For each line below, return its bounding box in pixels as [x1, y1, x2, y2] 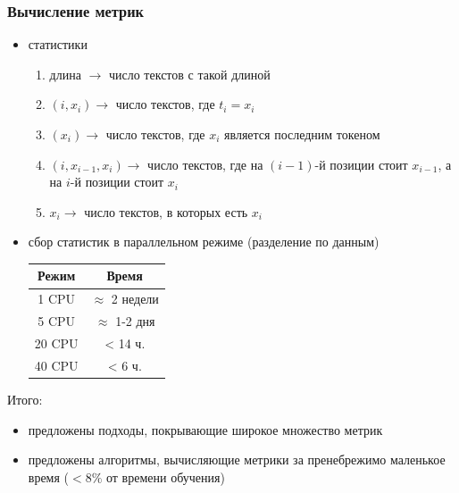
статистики [28, 35, 88, 54]
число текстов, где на [147, 155, 263, 173]
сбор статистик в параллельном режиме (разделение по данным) [28, 232, 380, 251]
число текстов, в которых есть [84, 202, 248, 221]
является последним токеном [224, 125, 380, 143]
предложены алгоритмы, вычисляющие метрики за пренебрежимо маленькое [28, 450, 446, 469]
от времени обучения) [106, 467, 225, 486]
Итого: [7, 389, 43, 408]
